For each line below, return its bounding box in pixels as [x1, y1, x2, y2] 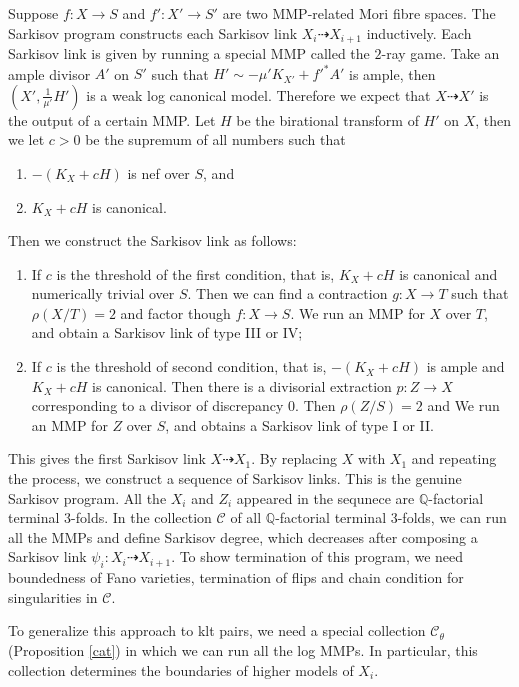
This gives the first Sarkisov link [8, 448, 206, 469]
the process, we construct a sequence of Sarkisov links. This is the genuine [8, 468, 462, 489]
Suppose [8, 3, 59, 23]
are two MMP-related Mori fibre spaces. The [222, 3, 496, 23]
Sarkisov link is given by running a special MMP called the [8, 43, 370, 64]
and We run [427, 395, 500, 416]
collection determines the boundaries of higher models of [8, 659, 354, 680]
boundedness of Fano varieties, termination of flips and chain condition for [8, 567, 464, 588]
